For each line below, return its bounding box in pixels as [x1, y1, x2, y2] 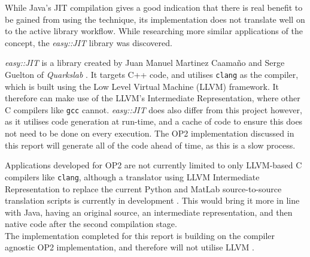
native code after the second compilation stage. [5, 217, 177, 230]
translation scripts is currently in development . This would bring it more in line [5, 194, 300, 207]
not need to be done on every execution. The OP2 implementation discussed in [5, 127, 294, 140]
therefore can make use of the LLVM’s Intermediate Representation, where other [5, 92, 300, 104]
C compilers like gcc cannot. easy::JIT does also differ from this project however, [5, 103, 302, 116]
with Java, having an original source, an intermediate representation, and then [5, 205, 293, 218]
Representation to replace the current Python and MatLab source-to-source [5, 182, 282, 195]
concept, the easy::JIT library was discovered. [5, 36, 172, 49]
